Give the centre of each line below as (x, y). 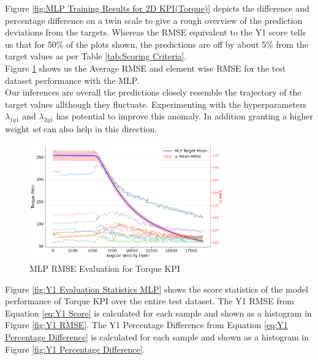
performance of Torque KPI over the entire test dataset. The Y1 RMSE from (150, 301)
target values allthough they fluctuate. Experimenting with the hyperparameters (156, 104)
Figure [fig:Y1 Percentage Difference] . (75, 349)
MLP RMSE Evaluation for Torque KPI (105, 268)
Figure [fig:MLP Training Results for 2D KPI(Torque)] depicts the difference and (157, 8)
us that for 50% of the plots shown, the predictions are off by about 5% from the (157, 44)
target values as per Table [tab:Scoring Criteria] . (96, 56)
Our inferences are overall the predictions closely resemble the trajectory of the (153, 92)
